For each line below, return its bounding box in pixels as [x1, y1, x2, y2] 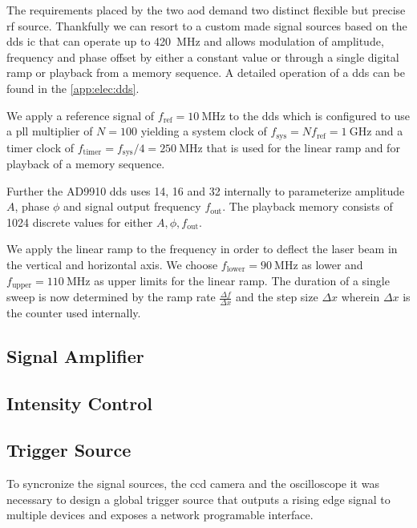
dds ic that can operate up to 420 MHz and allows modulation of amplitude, [6, 33, 384, 50]
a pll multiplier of [6, 123, 93, 139]
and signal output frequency [63, 198, 201, 215]
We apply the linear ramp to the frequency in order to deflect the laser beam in [6, 240, 398, 257]
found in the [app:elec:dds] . [6, 79, 140, 96]
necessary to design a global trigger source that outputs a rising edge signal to [6, 490, 391, 507]
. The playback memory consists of [222, 198, 393, 215]
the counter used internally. [6, 304, 141, 320]
